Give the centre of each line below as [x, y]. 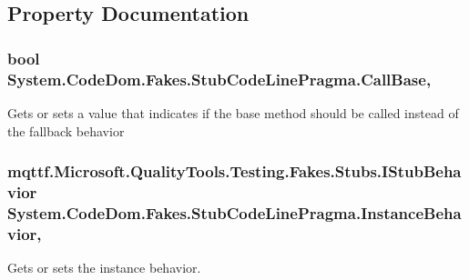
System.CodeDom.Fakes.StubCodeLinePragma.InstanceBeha [234, 212]
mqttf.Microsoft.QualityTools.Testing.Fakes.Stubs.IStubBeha [234, 171]
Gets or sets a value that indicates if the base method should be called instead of [233, 112]
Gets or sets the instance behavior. [104, 268]
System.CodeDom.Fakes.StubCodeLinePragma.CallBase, [219, 79]
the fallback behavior [66, 130]
